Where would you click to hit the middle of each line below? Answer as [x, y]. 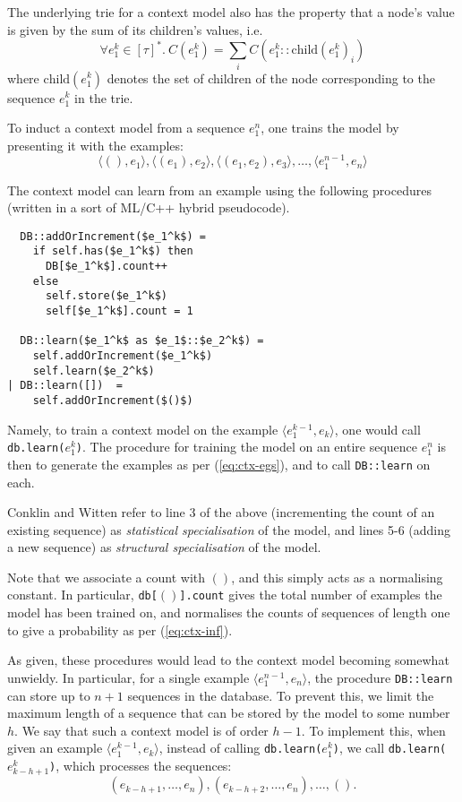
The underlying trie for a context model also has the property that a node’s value [231, 12]
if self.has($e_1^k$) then [113, 251]
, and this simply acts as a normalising [337, 577]
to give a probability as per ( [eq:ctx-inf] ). [120, 630]
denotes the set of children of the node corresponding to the [271, 78]
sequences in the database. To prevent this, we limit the [281, 695]
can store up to [49, 695]
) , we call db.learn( [389, 748]
